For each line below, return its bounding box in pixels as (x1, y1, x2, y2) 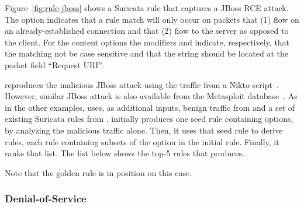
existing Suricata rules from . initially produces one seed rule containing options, (5, 113, 293, 125)
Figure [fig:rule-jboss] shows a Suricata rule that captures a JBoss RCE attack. (5, 2, 289, 13)
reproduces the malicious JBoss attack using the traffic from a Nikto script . (5, 78, 279, 90)
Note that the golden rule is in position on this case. (5, 166, 192, 178)
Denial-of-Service (5, 191, 87, 206)
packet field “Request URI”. (5, 58, 103, 71)
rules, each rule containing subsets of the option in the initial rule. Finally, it (5, 135, 279, 148)
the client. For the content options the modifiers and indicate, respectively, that (5, 36, 290, 48)
